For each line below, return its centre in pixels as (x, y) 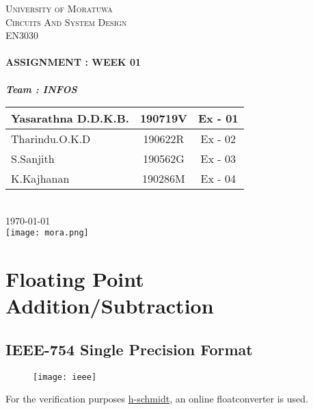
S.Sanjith (33, 159)
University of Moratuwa (59, 8)
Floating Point (75, 279)
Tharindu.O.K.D (51, 139)
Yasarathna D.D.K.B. (70, 118)
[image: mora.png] (47, 233)
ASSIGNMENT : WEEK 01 (73, 62)
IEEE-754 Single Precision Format (129, 349)
